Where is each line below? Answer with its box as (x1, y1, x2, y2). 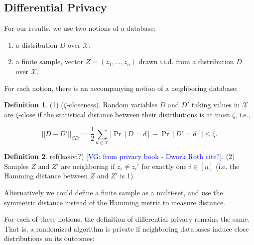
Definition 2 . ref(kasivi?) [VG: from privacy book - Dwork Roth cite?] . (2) (4, 151, 235, 162)
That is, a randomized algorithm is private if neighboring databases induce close (4, 223, 249, 234)
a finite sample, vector (15, 56, 84, 67)
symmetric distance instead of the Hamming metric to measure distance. (4, 197, 226, 207)
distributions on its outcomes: (4, 233, 95, 244)
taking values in (191, 99, 240, 110)
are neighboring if (61, 161, 115, 171)
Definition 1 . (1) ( (4, 99, 64, 110)
